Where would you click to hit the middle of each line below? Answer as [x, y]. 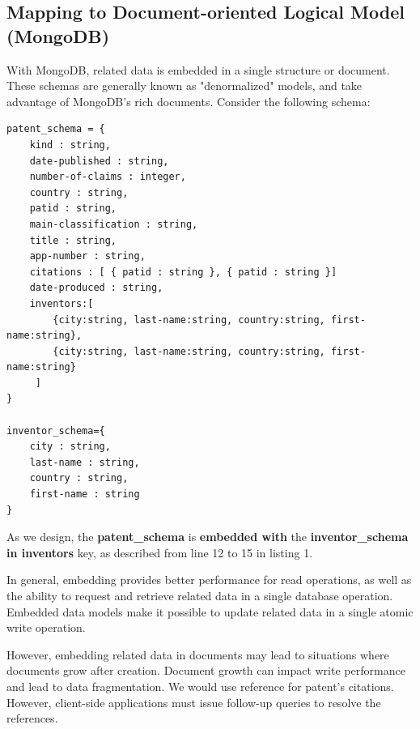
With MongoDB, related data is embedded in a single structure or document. [198, 69]
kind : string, [70, 145]
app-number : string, [87, 256]
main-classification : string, [114, 224]
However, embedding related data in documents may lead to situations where [198, 654]
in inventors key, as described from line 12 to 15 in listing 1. [160, 552]
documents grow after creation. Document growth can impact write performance [206, 670]
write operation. [46, 627]
